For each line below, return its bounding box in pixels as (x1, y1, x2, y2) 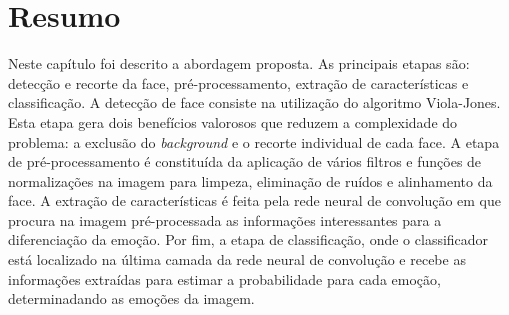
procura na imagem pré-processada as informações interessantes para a (8, 209, 442, 230)
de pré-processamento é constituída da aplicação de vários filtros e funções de (8, 151, 482, 172)
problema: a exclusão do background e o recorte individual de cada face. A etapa (8, 131, 500, 152)
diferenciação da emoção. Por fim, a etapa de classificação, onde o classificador (8, 229, 489, 250)
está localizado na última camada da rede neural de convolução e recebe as (8, 249, 466, 270)
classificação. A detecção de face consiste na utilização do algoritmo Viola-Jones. (8, 92, 501, 113)
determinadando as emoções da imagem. (8, 288, 255, 309)
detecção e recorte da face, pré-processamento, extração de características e (8, 72, 469, 93)
